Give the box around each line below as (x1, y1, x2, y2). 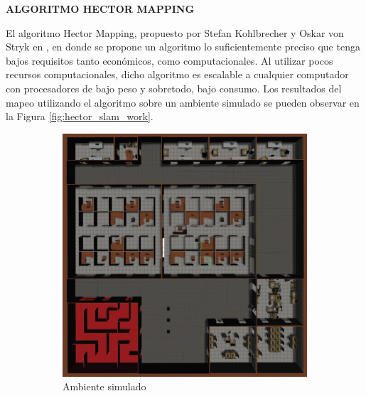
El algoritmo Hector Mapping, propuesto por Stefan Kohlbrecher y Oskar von (6, 25, 344, 40)
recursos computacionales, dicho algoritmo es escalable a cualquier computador (6, 67, 349, 82)
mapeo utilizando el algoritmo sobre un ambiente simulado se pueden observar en (6, 95, 360, 109)
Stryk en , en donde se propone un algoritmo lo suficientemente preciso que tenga (6, 39, 360, 54)
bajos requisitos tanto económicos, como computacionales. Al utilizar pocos (6, 53, 333, 68)
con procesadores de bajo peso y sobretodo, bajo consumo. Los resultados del (6, 80, 342, 95)
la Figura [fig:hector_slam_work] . (6, 109, 154, 124)
